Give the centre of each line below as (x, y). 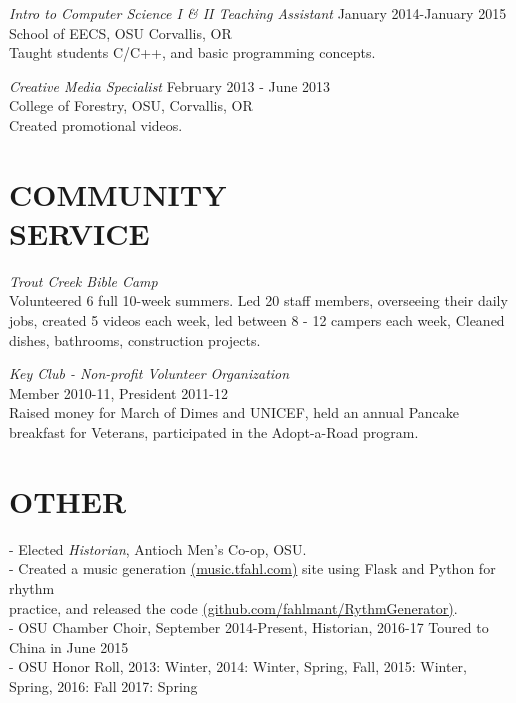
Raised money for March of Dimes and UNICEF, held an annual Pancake (234, 412)
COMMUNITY (118, 193)
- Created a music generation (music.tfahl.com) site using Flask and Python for (252, 568)
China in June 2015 (69, 646)
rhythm (32, 587)
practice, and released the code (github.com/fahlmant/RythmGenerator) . (233, 607)
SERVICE (79, 232)
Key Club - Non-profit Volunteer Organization (149, 373)
